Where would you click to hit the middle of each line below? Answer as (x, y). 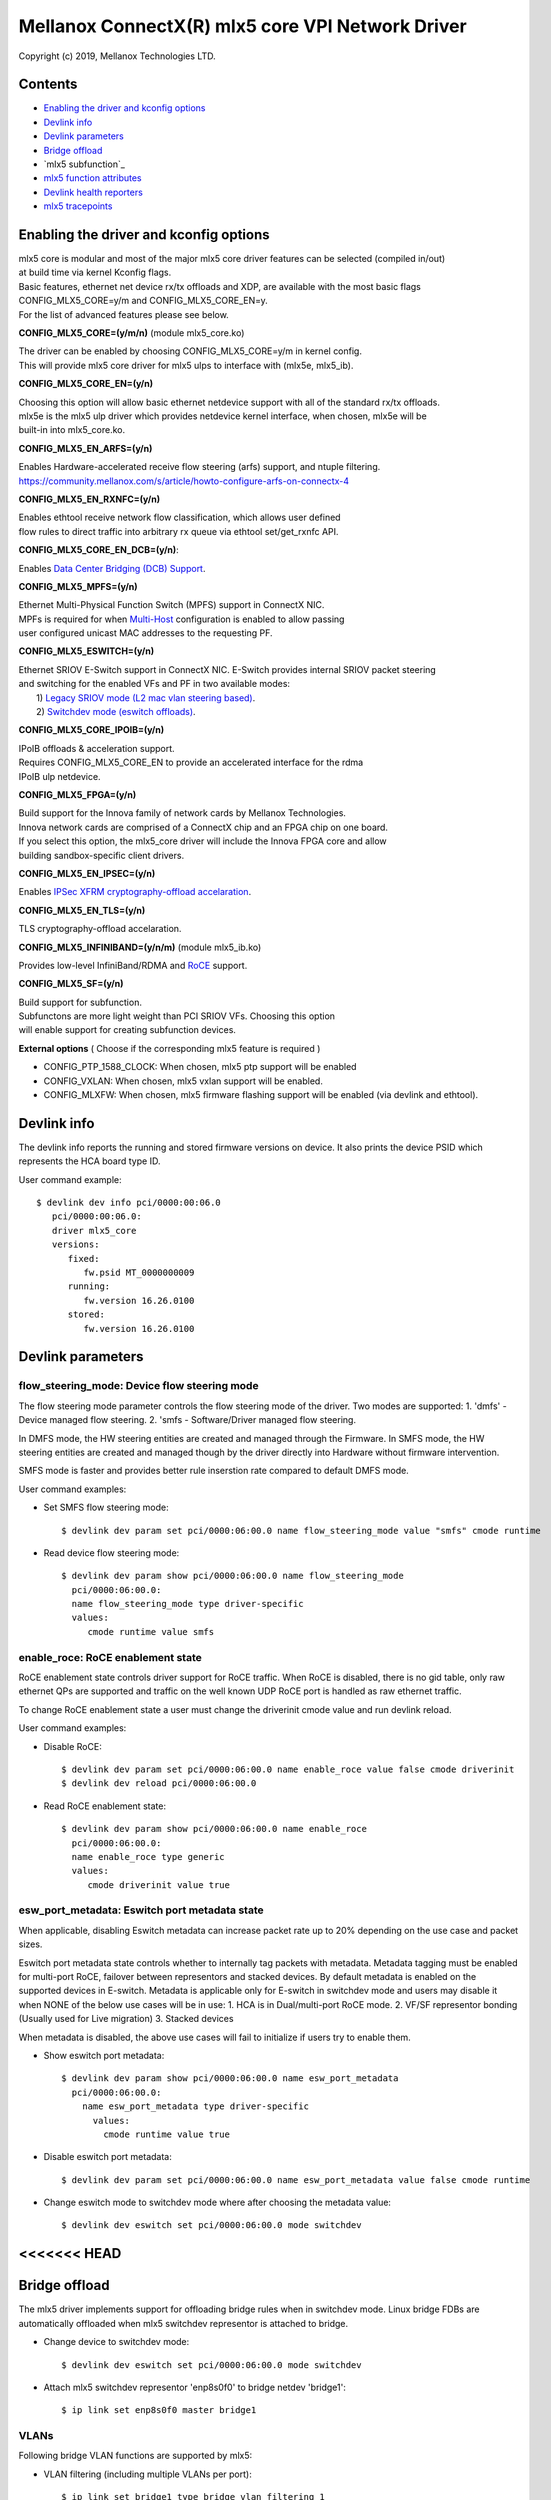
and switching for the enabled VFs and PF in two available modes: (154, 684)
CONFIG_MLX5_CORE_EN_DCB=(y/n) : (98, 550)
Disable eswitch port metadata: (107, 2157)
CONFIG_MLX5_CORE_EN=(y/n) (86, 384)
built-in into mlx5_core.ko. (72, 430)
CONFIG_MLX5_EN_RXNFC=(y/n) (89, 499)
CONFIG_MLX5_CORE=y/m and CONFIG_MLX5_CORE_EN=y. (143, 301)
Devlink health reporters (93, 192)
